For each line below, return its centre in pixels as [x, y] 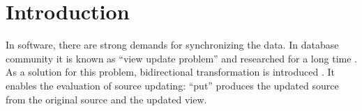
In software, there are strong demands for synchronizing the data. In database [172, 45]
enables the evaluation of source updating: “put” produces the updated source [172, 85]
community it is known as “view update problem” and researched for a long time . [181, 58]
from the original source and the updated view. [106, 99]
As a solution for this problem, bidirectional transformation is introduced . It [171, 72]
